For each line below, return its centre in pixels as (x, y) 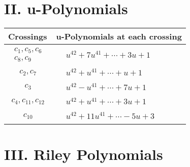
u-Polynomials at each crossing (119, 36)
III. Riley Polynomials (84, 154)
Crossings (28, 36)
